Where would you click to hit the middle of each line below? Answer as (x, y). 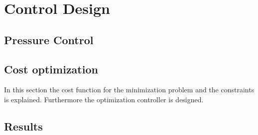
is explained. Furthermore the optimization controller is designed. (104, 99)
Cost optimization (51, 69)
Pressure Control (49, 39)
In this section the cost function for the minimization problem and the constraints (129, 90)
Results (23, 126)
